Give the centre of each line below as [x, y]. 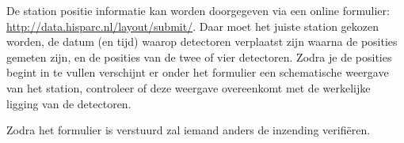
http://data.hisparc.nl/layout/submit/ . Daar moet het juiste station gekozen [193, 26]
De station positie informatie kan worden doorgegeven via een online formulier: [198, 10]
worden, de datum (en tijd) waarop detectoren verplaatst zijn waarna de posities [202, 41]
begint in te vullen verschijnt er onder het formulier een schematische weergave [198, 72]
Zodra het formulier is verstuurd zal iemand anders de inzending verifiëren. [189, 130]
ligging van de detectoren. [69, 103]
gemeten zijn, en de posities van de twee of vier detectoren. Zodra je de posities [199, 56]
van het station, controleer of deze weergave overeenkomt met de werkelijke [189, 87]
